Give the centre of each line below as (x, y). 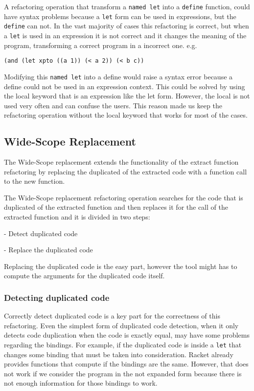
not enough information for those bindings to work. (81, 383)
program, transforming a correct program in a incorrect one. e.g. (101, 45)
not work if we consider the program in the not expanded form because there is (123, 373)
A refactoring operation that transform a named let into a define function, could (127, 6)
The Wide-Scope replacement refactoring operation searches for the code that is (124, 197)
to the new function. (35, 181)
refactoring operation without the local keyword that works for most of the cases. (126, 115)
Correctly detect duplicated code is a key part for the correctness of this (112, 316)
